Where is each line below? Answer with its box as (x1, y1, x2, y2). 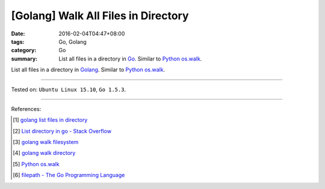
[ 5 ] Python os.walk (13, 160, 60, 167)
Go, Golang (58, 38, 87, 45)
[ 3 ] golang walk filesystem (13, 139, 79, 146)
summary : (11, 55, 38, 62)
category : (11, 47, 37, 54)
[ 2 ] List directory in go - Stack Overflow (13, 127, 111, 134)
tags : (11, 38, 25, 45)
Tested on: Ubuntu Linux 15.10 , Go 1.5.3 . (11, 86, 126, 93)
